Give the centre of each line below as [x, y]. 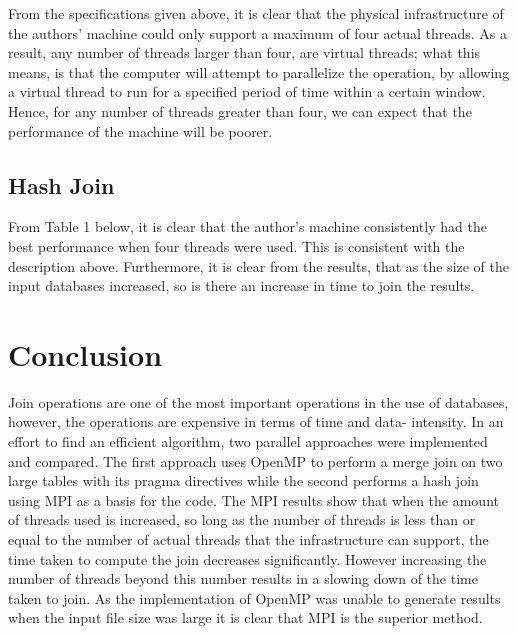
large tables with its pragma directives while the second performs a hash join [243, 480]
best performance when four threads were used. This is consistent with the [236, 245]
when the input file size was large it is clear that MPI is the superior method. [245, 617]
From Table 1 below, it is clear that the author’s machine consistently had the [247, 226]
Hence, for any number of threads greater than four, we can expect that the [240, 110]
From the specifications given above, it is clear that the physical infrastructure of [256, 13]
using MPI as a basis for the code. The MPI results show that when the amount [253, 499]
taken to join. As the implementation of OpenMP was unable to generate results [254, 597]
